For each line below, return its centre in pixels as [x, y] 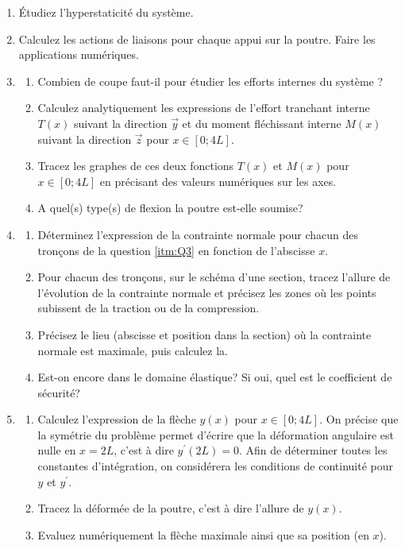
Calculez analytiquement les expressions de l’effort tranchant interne [204, 108]
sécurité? [59, 392]
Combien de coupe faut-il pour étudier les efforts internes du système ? [210, 81]
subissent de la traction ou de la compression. [148, 308]
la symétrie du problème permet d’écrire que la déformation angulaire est [216, 434]
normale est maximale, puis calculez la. [133, 350]
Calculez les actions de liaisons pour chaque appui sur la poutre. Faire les [197, 39]
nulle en [57, 450]
